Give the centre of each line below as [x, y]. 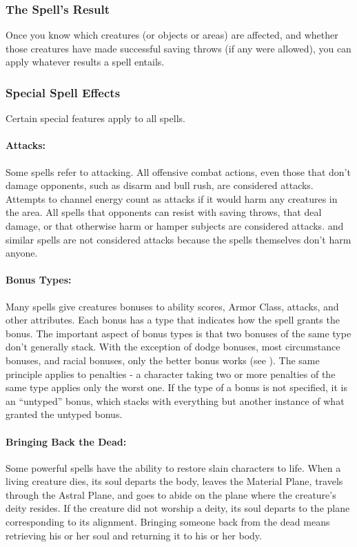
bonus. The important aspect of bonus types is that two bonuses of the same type [178, 333]
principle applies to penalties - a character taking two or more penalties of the [171, 374]
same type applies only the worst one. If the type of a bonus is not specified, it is [176, 387]
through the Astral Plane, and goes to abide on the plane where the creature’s [171, 494]
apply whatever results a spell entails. [85, 62]
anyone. [22, 253]
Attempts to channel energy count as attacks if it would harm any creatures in [172, 198]
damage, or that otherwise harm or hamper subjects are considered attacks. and [175, 225]
